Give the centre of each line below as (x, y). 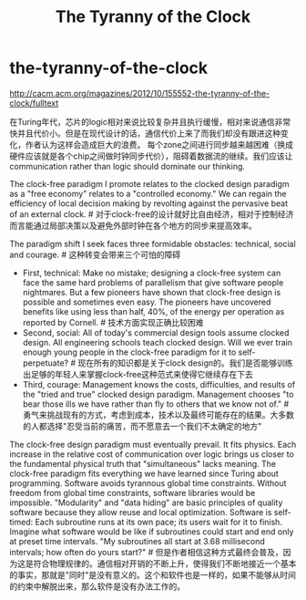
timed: (21, 522)
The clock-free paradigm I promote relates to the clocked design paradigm (149, 183)
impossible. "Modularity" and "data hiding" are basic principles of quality (146, 502)
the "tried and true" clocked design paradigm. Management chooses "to (158, 394)
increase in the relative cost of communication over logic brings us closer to (152, 454)
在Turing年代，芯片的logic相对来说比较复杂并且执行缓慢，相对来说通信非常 (150, 121)
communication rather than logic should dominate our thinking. (127, 166)
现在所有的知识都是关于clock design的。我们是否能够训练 (185, 363)
